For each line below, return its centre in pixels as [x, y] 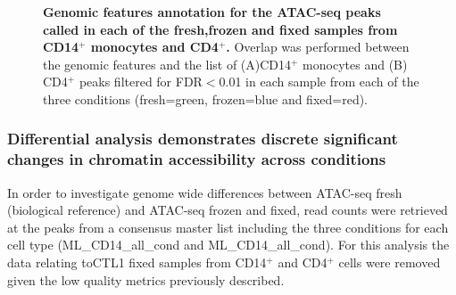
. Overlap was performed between [318, 47]
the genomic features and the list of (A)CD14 [167, 64]
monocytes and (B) [355, 64]
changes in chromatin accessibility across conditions [197, 159]
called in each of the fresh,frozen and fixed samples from [220, 29]
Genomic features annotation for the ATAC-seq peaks [212, 12]
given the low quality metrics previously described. [146, 279]
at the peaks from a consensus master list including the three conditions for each [228, 227]
